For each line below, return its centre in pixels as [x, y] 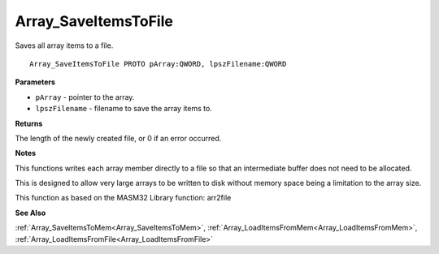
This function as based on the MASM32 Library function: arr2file [123, 198]
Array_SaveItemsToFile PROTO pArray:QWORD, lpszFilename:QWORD [158, 64]
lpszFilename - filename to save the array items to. [124, 109]
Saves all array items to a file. [64, 45]
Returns [29, 123]
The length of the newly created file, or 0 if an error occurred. [118, 138]
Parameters [35, 82]
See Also [30, 213]
